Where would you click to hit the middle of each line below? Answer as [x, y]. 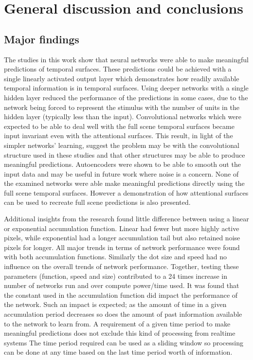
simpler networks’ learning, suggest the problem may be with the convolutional [122, 145]
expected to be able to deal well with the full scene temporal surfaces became [119, 126]
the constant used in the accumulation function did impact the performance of [121, 295]
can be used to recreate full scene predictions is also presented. [97, 202]
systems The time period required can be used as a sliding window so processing [124, 342]
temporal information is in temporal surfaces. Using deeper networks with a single [126, 88]
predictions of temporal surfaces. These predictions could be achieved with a [118, 69]
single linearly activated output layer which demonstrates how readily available [122, 78]
